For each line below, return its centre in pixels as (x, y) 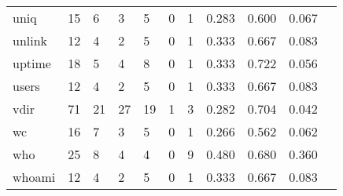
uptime (32, 63)
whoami (34, 177)
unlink (30, 40)
